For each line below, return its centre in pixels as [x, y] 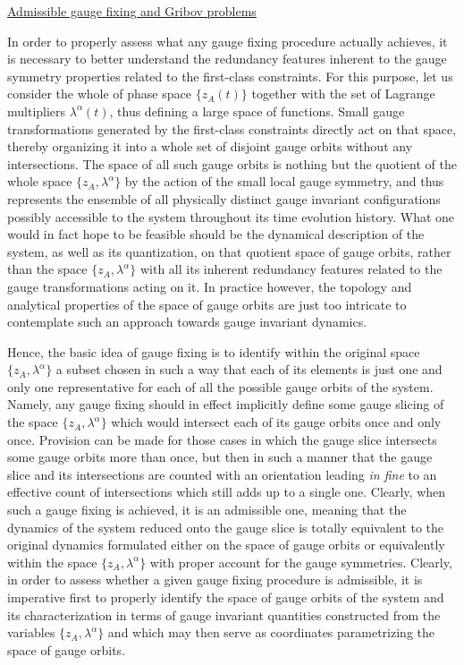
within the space [52, 562]
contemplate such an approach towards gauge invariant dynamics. [187, 322]
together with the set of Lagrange [343, 94]
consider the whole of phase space [99, 94]
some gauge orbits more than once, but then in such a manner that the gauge [220, 457]
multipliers [37, 111]
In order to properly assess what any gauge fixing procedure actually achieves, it [228, 41]
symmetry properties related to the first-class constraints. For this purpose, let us [230, 76]
